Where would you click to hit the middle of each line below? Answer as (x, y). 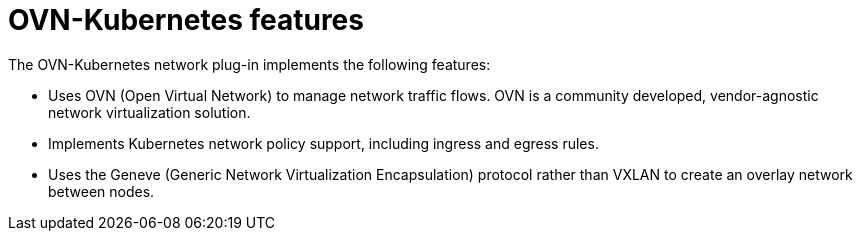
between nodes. (101, 191)
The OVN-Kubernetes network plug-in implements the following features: (249, 64)
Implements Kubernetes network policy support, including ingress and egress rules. (323, 143)
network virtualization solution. (149, 112)
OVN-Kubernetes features (186, 20)
